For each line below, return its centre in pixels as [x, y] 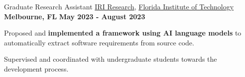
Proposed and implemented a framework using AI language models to [123, 33]
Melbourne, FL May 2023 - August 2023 [75, 16]
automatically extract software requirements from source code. [99, 42]
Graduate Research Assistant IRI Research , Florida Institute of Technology [119, 6]
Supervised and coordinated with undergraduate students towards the [111, 59]
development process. [36, 68]
